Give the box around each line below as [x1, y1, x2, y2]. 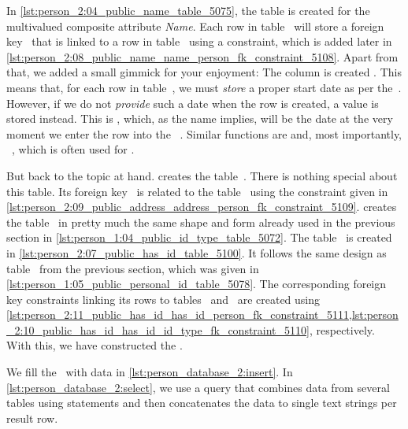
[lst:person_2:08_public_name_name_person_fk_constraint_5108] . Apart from [6, 48, 399, 65]
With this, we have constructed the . [6, 337, 183, 353]
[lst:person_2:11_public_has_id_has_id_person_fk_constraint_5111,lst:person [6, 306, 399, 323]
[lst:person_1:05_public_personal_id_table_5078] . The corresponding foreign [6, 276, 387, 292]
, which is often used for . [12, 141, 135, 157]
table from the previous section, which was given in [6, 260, 259, 276]
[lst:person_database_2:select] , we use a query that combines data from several [6, 379, 390, 395]
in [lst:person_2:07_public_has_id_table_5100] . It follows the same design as [6, 244, 387, 261]
